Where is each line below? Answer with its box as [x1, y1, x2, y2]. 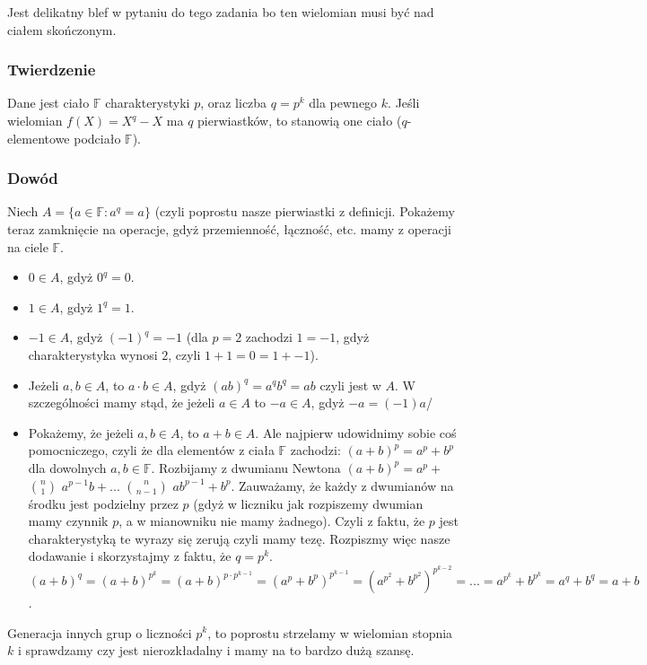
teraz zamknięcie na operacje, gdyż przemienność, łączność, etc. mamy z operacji [7, 220, 451, 238]
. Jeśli [388, 93, 420, 112]
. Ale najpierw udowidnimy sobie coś [255, 423, 457, 442]
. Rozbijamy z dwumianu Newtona [151, 458, 341, 477]
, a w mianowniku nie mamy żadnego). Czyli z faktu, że [118, 512, 425, 530]
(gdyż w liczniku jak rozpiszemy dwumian [193, 494, 424, 512]
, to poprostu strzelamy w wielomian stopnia [207, 623, 453, 642]
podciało [74, 128, 121, 147]
